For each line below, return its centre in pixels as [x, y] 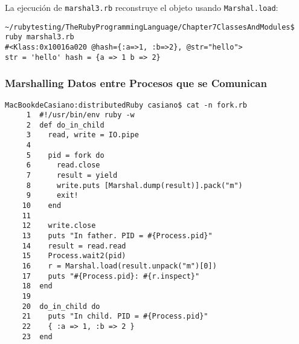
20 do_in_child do [61, 306]
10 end [42, 206]
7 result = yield [72, 176]
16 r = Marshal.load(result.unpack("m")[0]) [119, 266]
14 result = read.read [74, 246]
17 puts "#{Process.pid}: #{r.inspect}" [111, 276]
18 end [37, 286]
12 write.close [59, 226]
